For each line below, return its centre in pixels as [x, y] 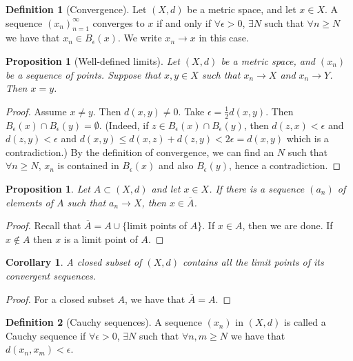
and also [176, 165]
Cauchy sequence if [46, 335]
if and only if [184, 22]
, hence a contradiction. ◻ [285, 165]
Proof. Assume [36, 111]
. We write [140, 38]
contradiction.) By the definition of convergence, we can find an [140, 152]
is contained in [88, 165]
